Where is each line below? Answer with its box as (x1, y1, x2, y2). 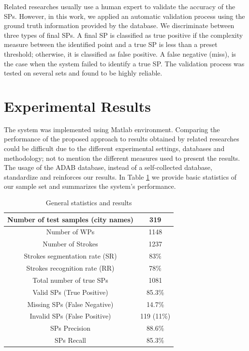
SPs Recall (55, 335, 87, 345)
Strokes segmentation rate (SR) (24, 251, 117, 261)
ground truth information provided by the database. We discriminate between (4, 20, 234, 31)
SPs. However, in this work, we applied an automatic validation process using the (4, 11, 245, 21)
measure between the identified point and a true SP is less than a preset (4, 39, 218, 49)
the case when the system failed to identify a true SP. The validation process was (4, 58, 245, 68)
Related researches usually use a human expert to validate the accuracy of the (4, 1, 235, 11)
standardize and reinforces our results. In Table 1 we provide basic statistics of (4, 171, 237, 182)
